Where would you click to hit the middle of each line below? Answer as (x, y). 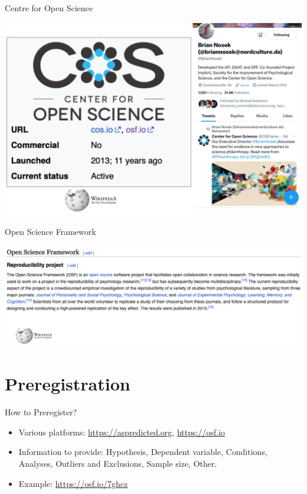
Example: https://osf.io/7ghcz (73, 483)
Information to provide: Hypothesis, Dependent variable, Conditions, (143, 452)
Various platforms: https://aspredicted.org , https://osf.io (122, 432)
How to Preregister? (41, 412)
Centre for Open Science (49, 8)
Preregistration (68, 384)
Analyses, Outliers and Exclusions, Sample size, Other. (118, 463)
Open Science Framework (50, 232)
